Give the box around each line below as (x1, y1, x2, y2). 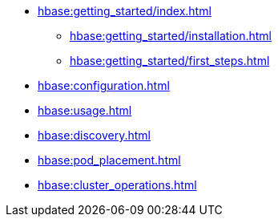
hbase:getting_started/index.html (38, 4, 212, 18)
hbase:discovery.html (38, 128, 151, 142)
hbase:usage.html (38, 103, 132, 117)
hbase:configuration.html (38, 79, 170, 92)
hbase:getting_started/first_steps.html (70, 54, 270, 67)
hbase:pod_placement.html (38, 153, 181, 167)
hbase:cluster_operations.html (38, 178, 197, 192)
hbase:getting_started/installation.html (70, 29, 272, 43)
